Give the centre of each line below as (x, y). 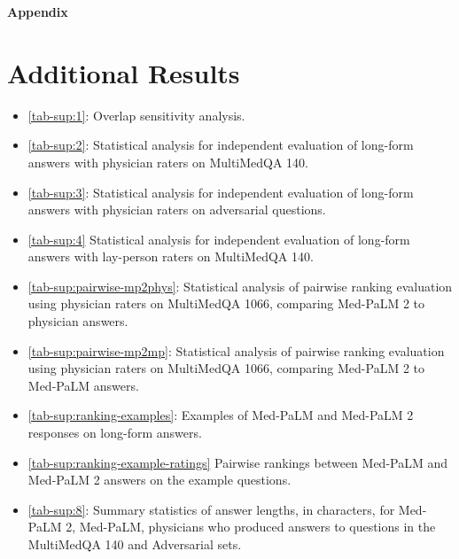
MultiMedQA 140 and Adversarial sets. (135, 544)
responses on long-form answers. (115, 433)
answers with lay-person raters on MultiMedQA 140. (171, 256)
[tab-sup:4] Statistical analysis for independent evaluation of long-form (219, 239)
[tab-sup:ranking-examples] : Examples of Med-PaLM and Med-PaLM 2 (221, 415)
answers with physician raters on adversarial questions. (177, 210)
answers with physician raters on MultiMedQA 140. (168, 162)
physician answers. (78, 321)
